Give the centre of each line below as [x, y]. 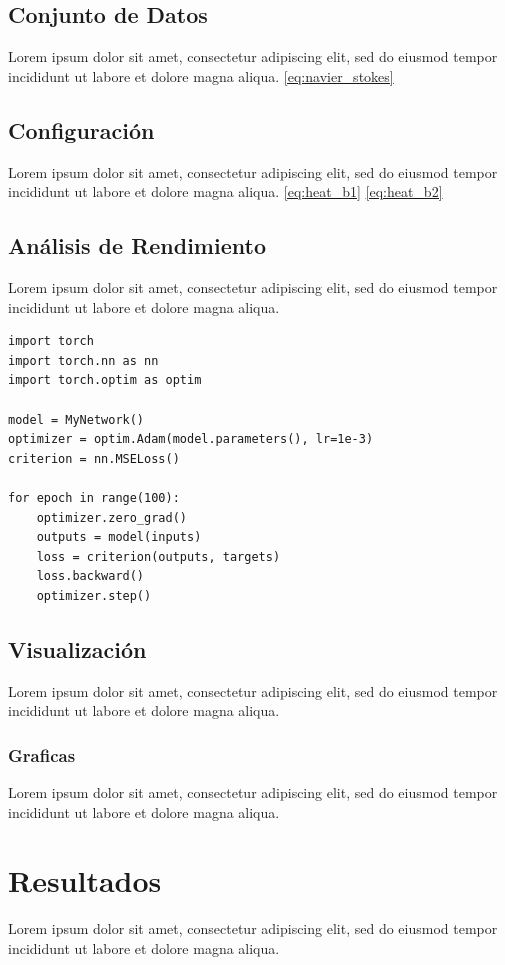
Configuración [81, 129]
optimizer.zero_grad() [111, 517]
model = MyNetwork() [76, 419]
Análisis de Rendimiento [137, 245]
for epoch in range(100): [94, 497]
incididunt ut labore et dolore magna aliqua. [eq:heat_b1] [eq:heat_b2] [225, 191]
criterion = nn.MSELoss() [94, 458]
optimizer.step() [94, 595]
